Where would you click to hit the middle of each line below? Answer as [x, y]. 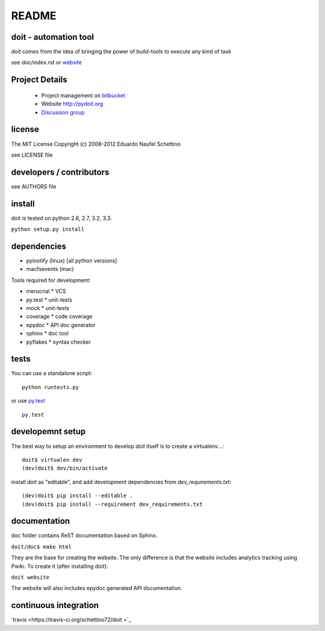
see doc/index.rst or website [47, 63]
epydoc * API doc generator [61, 325]
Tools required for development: [51, 280]
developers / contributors [60, 172]
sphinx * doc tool [47, 334]
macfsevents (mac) [50, 269]
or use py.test [28, 401]
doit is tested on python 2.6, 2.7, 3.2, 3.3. [62, 218]
